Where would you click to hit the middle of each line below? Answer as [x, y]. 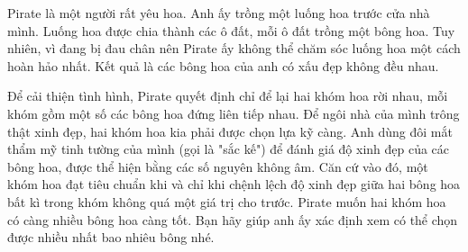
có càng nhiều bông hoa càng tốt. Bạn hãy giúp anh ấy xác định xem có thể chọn [233, 219]
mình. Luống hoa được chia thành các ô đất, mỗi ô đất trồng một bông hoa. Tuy [231, 30]
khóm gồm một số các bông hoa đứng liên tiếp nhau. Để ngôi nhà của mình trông [234, 113]
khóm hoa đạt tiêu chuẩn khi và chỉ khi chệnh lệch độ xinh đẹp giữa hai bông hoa [234, 184]
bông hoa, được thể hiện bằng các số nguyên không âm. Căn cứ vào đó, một [218, 166]
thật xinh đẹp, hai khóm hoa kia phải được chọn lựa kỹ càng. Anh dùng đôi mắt [230, 131]
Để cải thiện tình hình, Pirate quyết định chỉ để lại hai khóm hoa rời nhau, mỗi [228, 96]
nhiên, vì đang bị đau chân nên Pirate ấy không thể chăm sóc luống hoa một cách [234, 48]
